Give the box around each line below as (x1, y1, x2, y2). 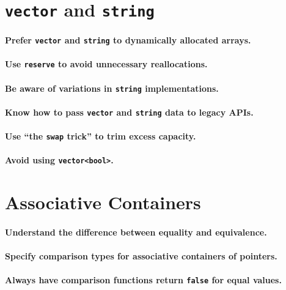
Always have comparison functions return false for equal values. (5, 273, 282, 286)
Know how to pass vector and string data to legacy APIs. (5, 105, 254, 118)
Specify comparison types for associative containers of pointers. (5, 250, 277, 262)
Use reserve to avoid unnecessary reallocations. (5, 58, 208, 70)
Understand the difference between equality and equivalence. (5, 225, 267, 238)
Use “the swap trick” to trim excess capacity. (5, 130, 196, 143)
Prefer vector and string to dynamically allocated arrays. (5, 34, 251, 46)
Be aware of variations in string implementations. (5, 81, 219, 94)
